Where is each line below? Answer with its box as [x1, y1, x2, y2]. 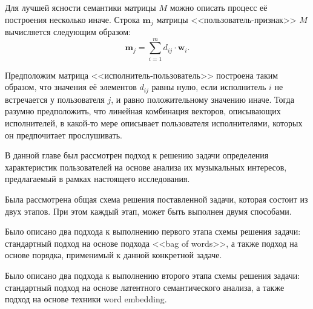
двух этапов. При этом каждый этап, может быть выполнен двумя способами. [5, 204, 292, 217]
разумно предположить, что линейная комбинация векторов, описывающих [5, 105, 281, 117]
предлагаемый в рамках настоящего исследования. [5, 172, 190, 185]
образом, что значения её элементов [5, 80, 137, 93]
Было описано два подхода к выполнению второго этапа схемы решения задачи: [5, 268, 300, 281]
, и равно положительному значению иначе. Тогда [111, 93, 294, 105]
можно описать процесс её [170, 1, 268, 13]
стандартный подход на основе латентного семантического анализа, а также [5, 281, 285, 293]
